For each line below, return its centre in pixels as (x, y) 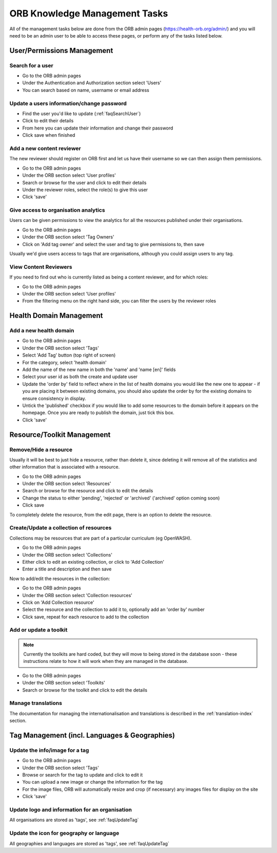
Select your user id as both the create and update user (80, 377)
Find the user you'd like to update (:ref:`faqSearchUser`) (82, 114)
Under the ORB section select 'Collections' (67, 554)
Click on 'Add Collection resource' (58, 602)
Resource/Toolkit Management (60, 434)
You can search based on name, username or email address (86, 90)
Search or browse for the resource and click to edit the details (88, 491)
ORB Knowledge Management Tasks (89, 13)
